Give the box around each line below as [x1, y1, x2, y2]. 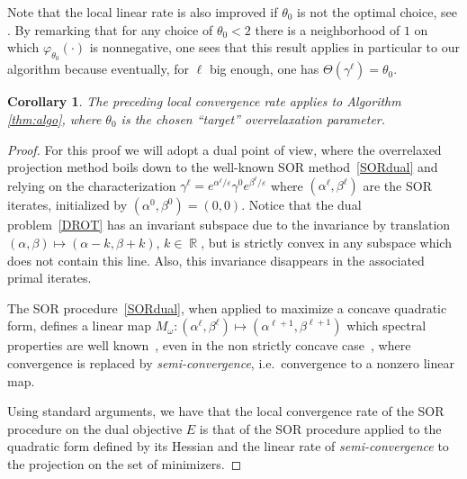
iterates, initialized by [7, 195, 128, 214]
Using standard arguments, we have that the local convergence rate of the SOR [7, 402, 445, 420]
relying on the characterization [7, 176, 176, 194]
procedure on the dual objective [7, 419, 183, 438]
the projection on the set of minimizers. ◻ [7, 454, 242, 473]
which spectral [346, 316, 427, 335]
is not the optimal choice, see [297, 3, 457, 21]
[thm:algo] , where [7, 109, 102, 128]
